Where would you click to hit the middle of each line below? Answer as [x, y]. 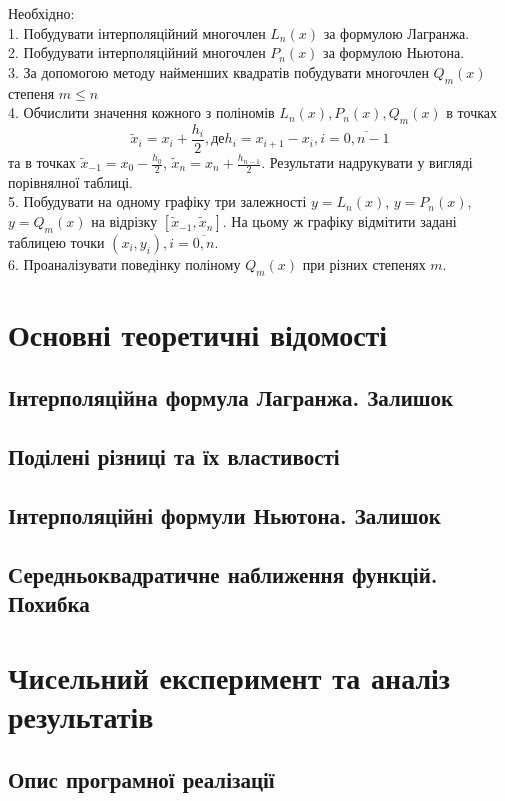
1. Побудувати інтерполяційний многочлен [137, 32]
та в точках [42, 162]
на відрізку [124, 221]
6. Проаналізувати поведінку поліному [124, 263]
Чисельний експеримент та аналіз [229, 676]
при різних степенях [364, 263]
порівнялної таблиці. [70, 181]
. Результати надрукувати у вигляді [367, 162]
